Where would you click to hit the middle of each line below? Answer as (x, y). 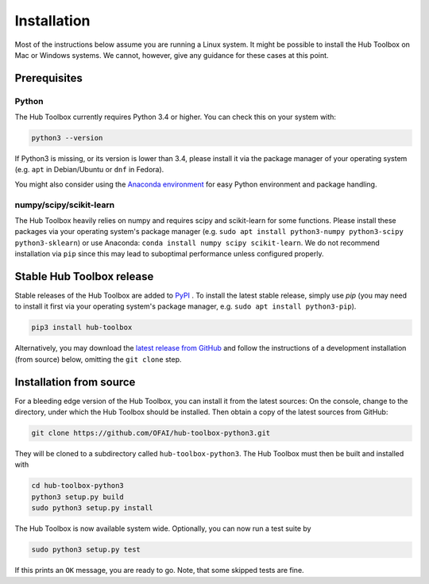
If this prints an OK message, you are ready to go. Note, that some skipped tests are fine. (160, 571)
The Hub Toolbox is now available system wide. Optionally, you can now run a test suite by (163, 528)
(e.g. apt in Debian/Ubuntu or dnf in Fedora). (89, 170)
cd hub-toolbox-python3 (78, 486)
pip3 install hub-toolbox (82, 328)
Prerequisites (48, 78)
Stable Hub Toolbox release (84, 277)
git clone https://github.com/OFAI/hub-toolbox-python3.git (151, 433)
